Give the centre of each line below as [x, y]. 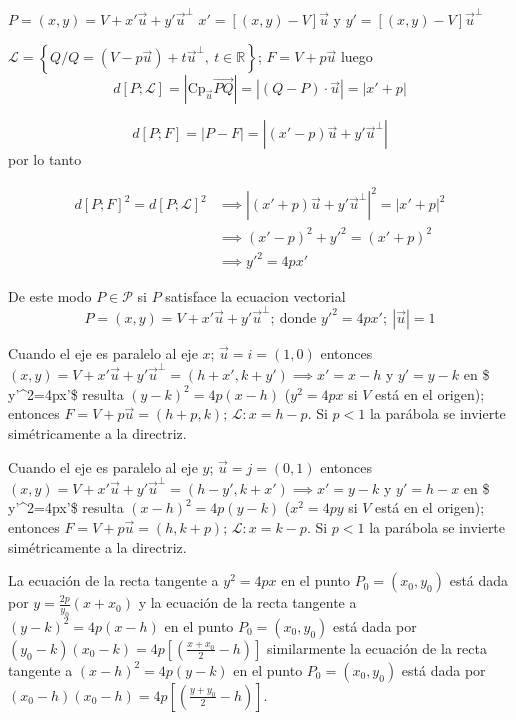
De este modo [50, 295]
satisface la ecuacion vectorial [255, 295]
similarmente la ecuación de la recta [377, 647]
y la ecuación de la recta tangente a [247, 602]
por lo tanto [45, 159]
